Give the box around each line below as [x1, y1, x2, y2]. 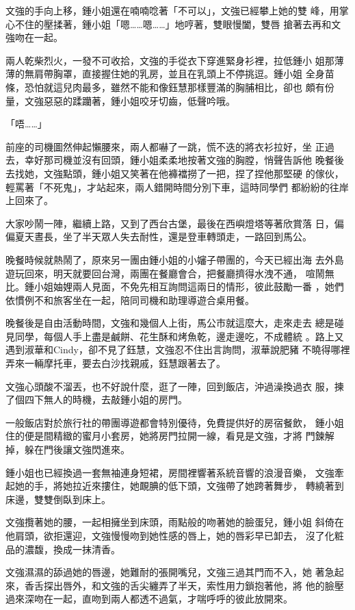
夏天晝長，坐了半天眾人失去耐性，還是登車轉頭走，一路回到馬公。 [14, 229, 312, 244]
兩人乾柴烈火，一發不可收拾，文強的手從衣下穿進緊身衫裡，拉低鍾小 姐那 [5, 53, 334, 67]
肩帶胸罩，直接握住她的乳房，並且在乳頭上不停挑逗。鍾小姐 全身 [34, 66, 325, 81]
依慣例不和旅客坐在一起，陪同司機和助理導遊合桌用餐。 [5, 292, 254, 307]
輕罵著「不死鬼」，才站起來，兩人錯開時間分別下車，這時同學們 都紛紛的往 [5, 179, 339, 194]
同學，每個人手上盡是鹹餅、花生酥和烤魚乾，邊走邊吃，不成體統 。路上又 [14, 329, 344, 343]
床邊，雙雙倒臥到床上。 [5, 492, 111, 506]
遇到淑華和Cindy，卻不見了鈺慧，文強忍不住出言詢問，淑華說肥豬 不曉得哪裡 [5, 342, 350, 357]
